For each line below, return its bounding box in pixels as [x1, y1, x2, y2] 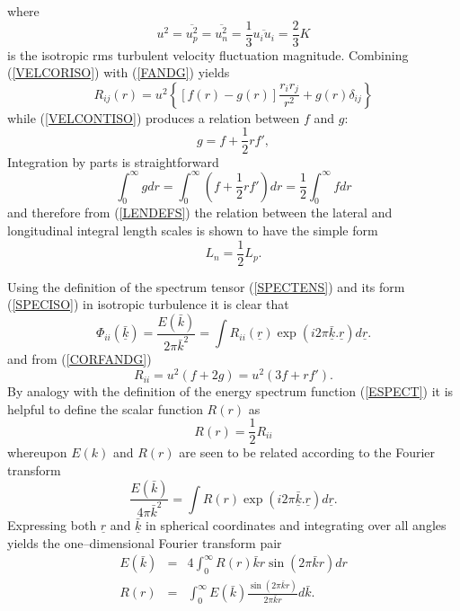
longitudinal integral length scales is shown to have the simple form [7, 220, 378, 239]
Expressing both [7, 516, 97, 535]
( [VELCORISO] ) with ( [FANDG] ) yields [7, 63, 230, 82]
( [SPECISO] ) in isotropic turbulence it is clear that [7, 295, 289, 314]
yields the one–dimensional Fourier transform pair [7, 533, 282, 552]
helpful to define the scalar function [7, 399, 203, 418]
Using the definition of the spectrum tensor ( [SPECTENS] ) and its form [7, 277, 405, 296]
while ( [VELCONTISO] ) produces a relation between [7, 108, 300, 127]
